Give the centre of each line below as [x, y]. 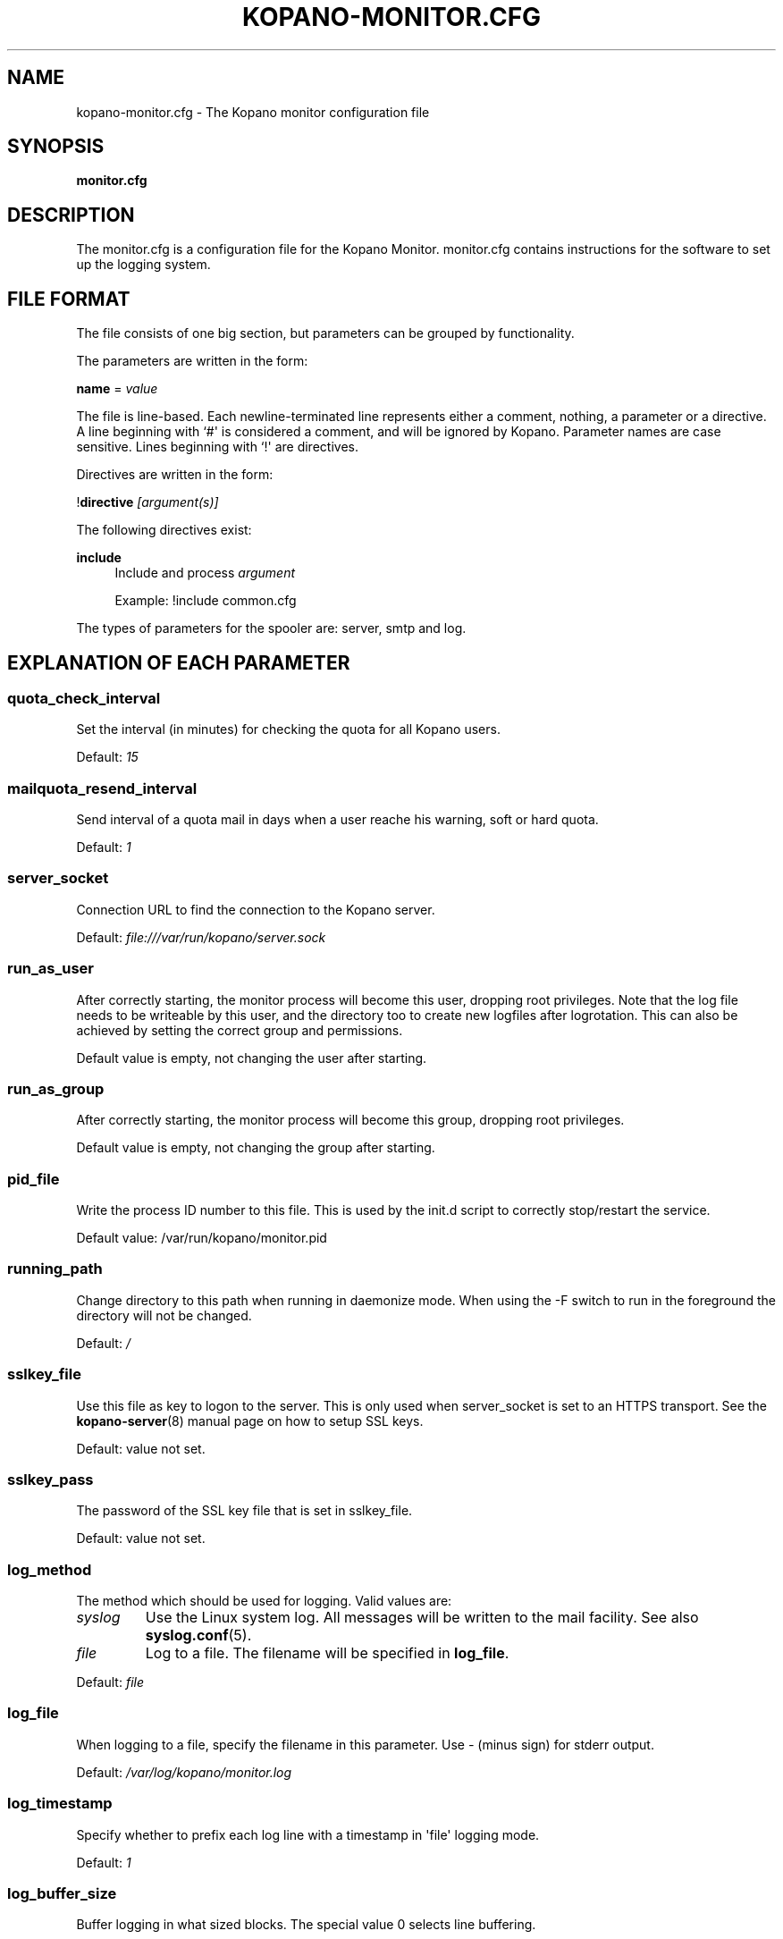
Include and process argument [205, 573]
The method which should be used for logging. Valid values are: [264, 1601]
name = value [117, 389]
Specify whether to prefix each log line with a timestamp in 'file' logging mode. [308, 1834]
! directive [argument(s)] [147, 502]
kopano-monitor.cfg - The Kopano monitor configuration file [253, 112]
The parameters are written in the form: [192, 361]
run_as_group [56, 1088]
